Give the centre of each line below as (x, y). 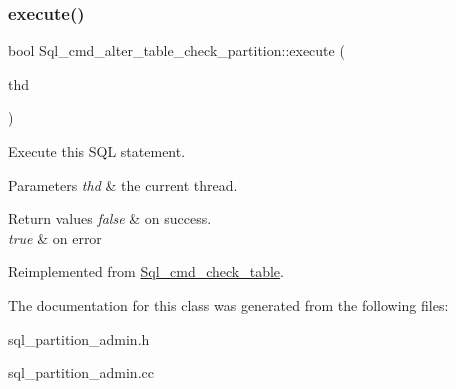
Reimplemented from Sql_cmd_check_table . (146, 271)
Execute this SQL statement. (97, 151)
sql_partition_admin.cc (81, 372)
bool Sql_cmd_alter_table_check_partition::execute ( (176, 50)
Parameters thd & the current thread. (123, 184)
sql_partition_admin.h (79, 338)
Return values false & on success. (110, 218)
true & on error (55, 237)
